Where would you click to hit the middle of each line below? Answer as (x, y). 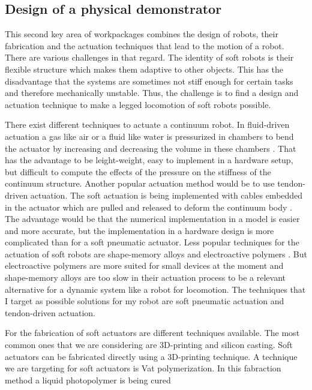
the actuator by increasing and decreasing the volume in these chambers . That (151, 148)
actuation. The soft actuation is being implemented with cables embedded (166, 195)
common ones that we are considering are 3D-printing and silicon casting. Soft (149, 345)
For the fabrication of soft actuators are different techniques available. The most (152, 333)
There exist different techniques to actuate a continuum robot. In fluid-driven (147, 124)
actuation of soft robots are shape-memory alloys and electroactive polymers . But (156, 253)
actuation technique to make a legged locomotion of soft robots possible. (138, 104)
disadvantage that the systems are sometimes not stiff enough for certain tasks (149, 81)
